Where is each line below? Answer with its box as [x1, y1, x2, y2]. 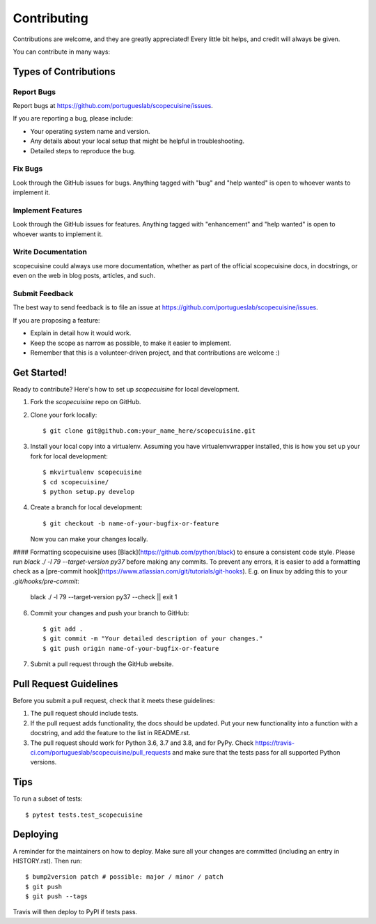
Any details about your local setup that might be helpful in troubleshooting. [30, 137, 245, 146]
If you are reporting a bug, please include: [13, 114, 134, 123]
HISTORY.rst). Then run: [13, 856, 82, 865]
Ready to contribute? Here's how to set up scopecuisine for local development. [13, 385, 240, 393]
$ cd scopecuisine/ [42, 478, 109, 486]
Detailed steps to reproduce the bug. [30, 146, 136, 155]
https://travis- [255, 739, 295, 747]
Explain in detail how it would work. [30, 329, 132, 337]
